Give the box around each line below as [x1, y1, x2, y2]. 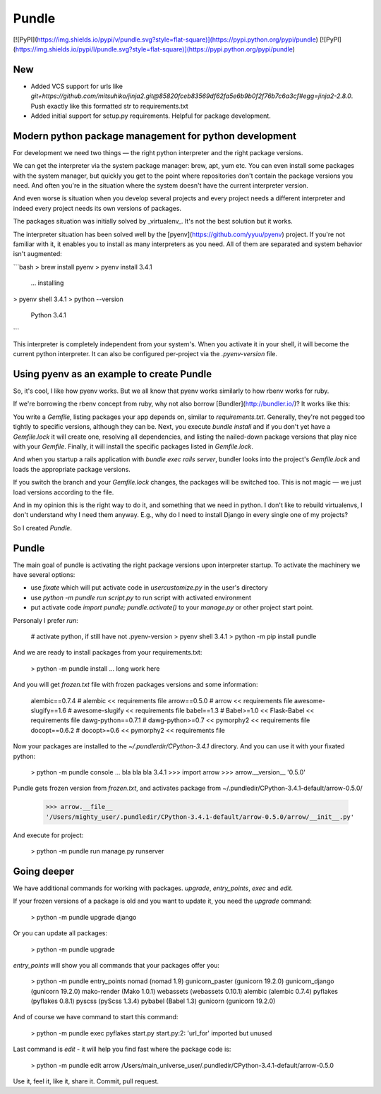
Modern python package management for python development [13, 130, 296, 142]
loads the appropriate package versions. [13, 465, 131, 473]
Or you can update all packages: [13, 929, 108, 937]
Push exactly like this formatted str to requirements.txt [30, 102, 188, 110]
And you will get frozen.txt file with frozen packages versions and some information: [13, 681, 258, 689]
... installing [30, 279, 64, 287]
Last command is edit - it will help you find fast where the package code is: [13, 1045, 231, 1054]
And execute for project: [13, 831, 84, 839]
